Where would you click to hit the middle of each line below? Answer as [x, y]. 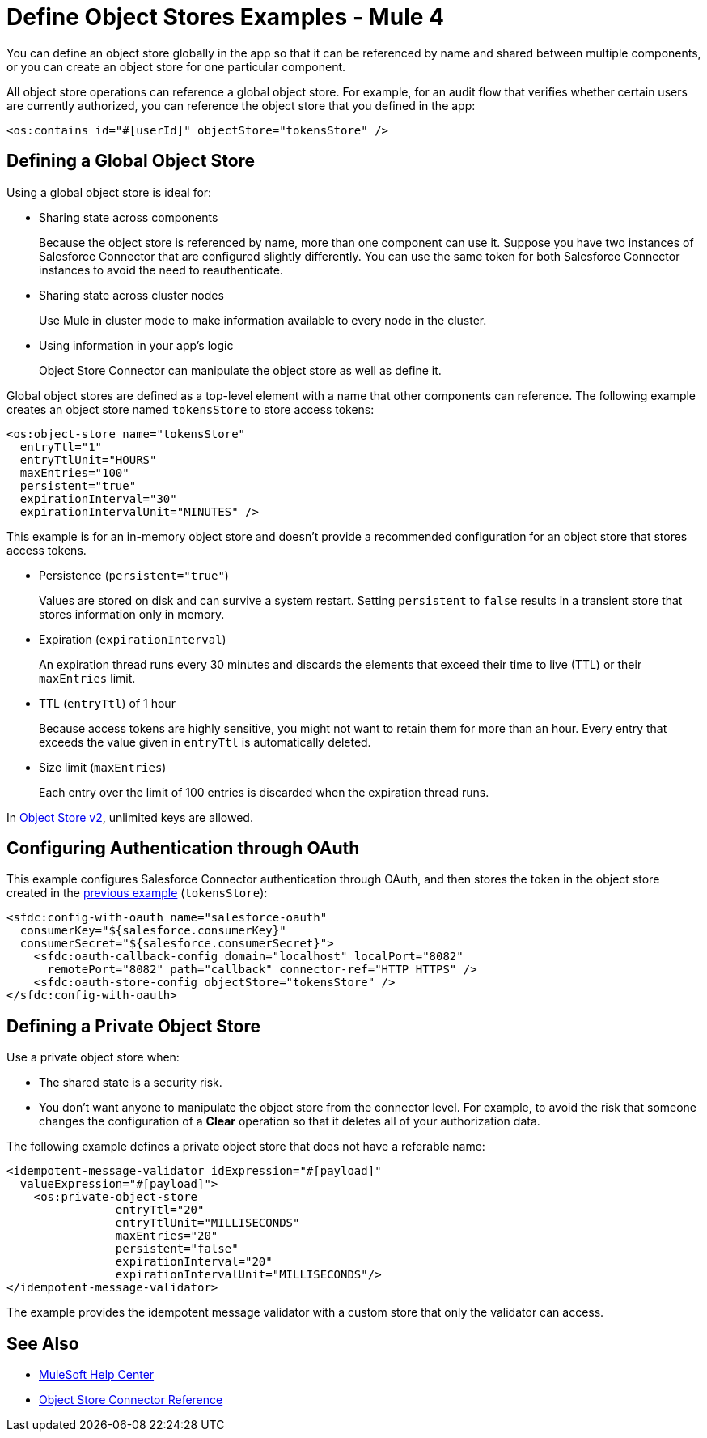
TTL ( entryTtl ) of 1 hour [107, 703]
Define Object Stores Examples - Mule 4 [225, 17]
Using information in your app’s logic [136, 345]
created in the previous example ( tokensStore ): [137, 893]
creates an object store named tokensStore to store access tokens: [191, 409]
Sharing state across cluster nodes [131, 295]
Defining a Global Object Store [131, 161]
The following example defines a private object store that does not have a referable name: [246, 1147]
